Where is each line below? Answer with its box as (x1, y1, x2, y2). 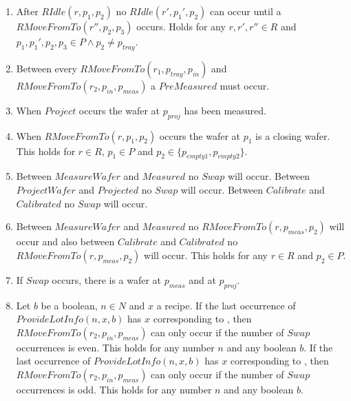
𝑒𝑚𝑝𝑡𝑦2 (217, 153, 240, 161)
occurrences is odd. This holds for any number (16, 382, 212, 396)
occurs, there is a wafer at (52, 272, 162, 287)
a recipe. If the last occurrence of (156, 298, 296, 312)
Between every (16, 61, 77, 75)
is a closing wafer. (255, 128, 330, 143)
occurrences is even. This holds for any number (16, 340, 215, 354)
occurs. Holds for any (136, 19, 226, 33)
